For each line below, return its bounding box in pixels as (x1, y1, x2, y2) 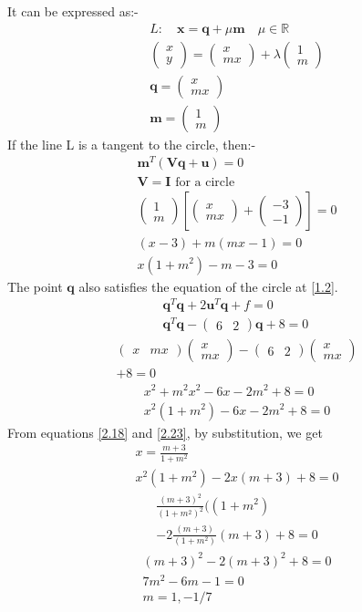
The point (7, 276, 63, 296)
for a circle (175, 176, 235, 190)
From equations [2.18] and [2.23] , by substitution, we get (7, 422, 323, 441)
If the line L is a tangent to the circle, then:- (7, 134, 256, 153)
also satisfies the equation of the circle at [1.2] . (78, 276, 338, 296)
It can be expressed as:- (7, 2, 139, 20)
